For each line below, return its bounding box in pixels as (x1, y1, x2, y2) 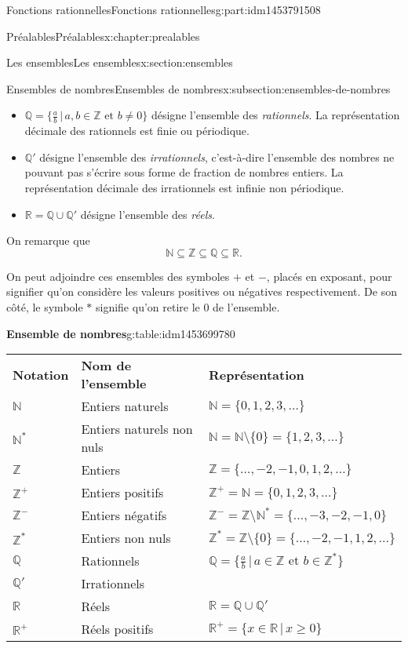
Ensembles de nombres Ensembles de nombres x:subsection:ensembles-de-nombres (6, 80, 391, 96)
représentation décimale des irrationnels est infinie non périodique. (24, 179, 344, 195)
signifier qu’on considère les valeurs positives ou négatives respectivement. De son (6, 283, 397, 300)
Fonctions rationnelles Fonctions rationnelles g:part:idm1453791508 (6, 2, 321, 17)
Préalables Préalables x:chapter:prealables (6, 27, 200, 44)
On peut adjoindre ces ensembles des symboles (6, 268, 230, 284)
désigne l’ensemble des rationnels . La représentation (151, 107, 400, 123)
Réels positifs (81, 620, 154, 639)
